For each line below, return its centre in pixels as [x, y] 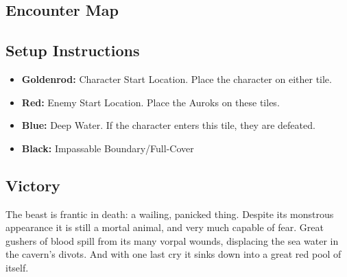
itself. [17, 267]
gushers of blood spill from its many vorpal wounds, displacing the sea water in [172, 240]
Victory [33, 185]
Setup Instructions [73, 50]
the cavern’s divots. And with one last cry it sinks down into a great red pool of [173, 254]
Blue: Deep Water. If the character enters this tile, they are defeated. [168, 125]
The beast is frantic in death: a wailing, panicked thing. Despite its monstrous [170, 214]
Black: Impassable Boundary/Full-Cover [108, 148]
